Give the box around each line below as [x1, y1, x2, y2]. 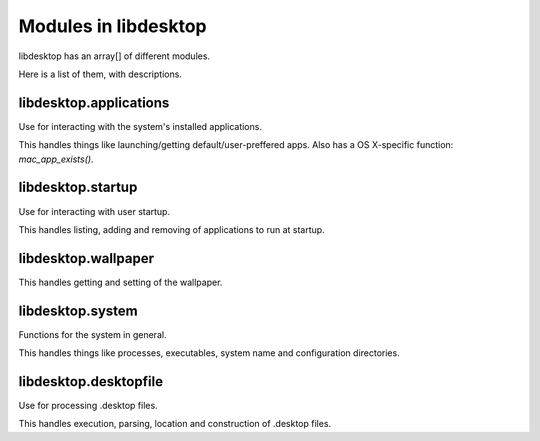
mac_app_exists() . [18, 153, 94, 165]
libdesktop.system [18, 302, 139, 319]
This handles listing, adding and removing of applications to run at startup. [18, 223, 325, 235]
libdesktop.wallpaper [18, 250, 155, 267]
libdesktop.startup [18, 179, 138, 196]
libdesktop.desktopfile [18, 373, 164, 390]
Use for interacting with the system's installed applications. [18, 120, 262, 132]
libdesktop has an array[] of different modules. [18, 50, 210, 62]
